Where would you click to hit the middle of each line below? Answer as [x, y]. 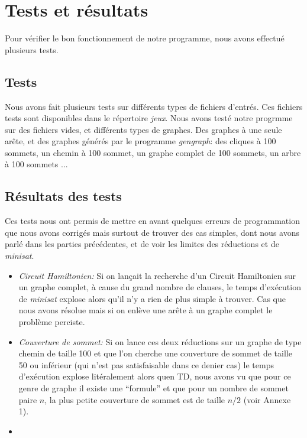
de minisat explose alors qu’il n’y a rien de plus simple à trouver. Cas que [152, 298]
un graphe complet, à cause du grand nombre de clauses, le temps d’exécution [160, 287]
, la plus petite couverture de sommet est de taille [135, 399]
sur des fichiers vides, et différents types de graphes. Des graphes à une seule [143, 129]
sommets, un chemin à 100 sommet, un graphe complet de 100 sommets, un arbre [153, 152]
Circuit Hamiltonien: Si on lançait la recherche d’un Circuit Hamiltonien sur [157, 275]
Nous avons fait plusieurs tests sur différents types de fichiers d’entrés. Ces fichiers [154, 106]
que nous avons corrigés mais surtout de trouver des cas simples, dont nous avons [152, 232]
